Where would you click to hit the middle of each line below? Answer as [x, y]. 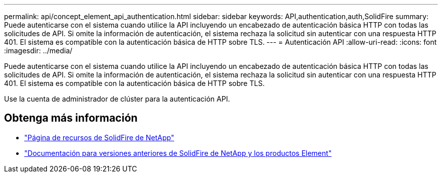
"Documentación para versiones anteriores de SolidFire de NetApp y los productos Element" [178, 153]
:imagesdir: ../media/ [38, 51]
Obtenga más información [71, 118]
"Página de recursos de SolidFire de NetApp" [99, 137]
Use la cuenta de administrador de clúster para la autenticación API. [117, 99]
